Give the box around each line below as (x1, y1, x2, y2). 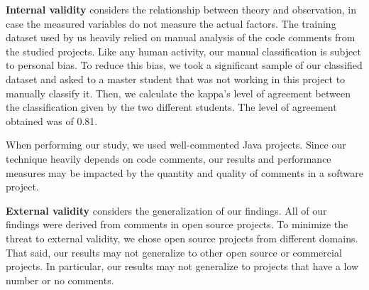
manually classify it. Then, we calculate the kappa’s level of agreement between (6, 85, 351, 100)
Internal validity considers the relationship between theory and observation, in (6, 2, 356, 16)
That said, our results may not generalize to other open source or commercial (6, 245, 342, 259)
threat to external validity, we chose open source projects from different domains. (6, 230, 358, 245)
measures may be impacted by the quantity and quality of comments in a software (6, 165, 363, 180)
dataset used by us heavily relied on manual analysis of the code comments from (6, 30, 356, 45)
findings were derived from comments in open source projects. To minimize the (6, 217, 348, 232)
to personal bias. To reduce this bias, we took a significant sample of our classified (6, 58, 363, 72)
